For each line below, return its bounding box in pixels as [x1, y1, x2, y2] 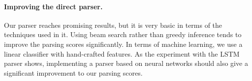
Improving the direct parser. [4, 1, 103, 11]
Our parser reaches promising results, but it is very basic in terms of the [4, 20, 222, 30]
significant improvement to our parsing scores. [4, 67, 143, 78]
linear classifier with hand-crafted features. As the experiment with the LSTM [4, 48, 240, 59]
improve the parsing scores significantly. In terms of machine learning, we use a [4, 39, 243, 49]
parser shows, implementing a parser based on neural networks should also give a [4, 58, 248, 68]
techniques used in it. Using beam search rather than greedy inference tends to [4, 29, 242, 40]
